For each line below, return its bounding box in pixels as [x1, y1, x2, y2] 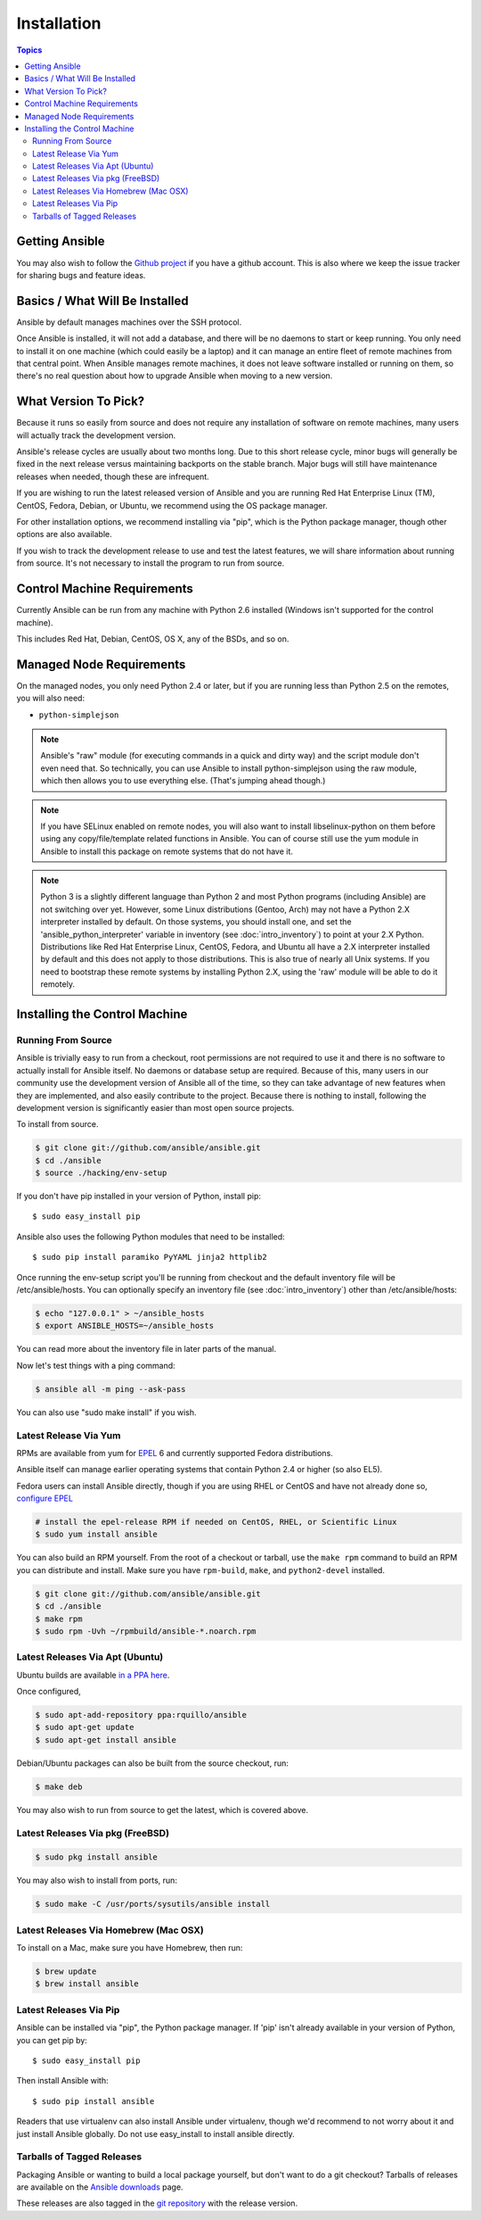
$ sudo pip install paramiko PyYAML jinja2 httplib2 [32, 1252, 267, 1263]
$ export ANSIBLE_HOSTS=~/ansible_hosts [35, 1321, 214, 1331]
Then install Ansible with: [16, 2075, 109, 2086]
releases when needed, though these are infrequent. [16, 471, 209, 482]
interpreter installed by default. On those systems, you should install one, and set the [40, 916, 352, 927]
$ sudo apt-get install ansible [35, 1735, 177, 1744]
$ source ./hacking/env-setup [35, 1168, 167, 1178]
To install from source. [16, 1119, 99, 1130]
